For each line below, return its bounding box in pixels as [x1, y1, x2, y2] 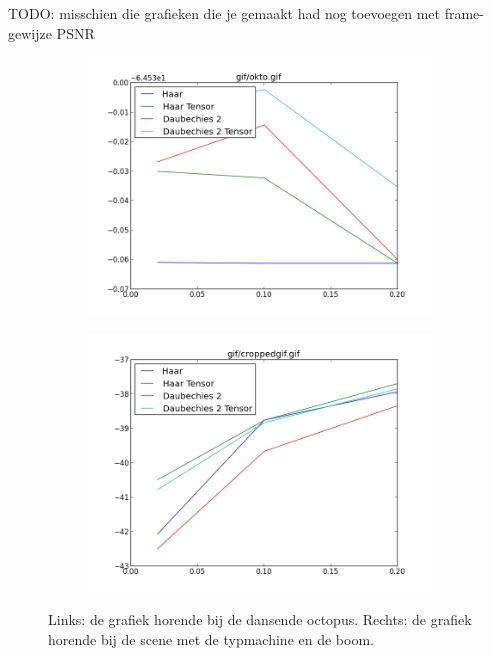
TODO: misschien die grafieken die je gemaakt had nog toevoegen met [8, 3, 441, 23]
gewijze [8, 22, 52, 43]
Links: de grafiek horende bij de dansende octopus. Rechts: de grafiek [48, 609, 472, 630]
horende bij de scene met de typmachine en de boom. [48, 628, 374, 649]
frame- [444, 3, 484, 23]
